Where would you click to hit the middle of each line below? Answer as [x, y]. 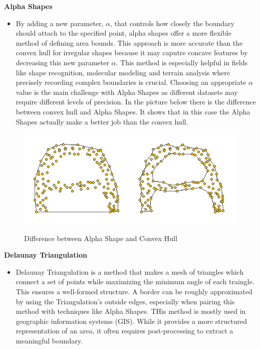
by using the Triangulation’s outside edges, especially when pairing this [125, 301]
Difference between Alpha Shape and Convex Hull [101, 238]
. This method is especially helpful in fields [182, 62]
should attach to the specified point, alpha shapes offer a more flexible [123, 33]
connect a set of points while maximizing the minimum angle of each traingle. [135, 281]
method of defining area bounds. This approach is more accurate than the [129, 42]
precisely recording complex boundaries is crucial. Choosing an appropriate [131, 82]
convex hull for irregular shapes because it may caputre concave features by [132, 52]
